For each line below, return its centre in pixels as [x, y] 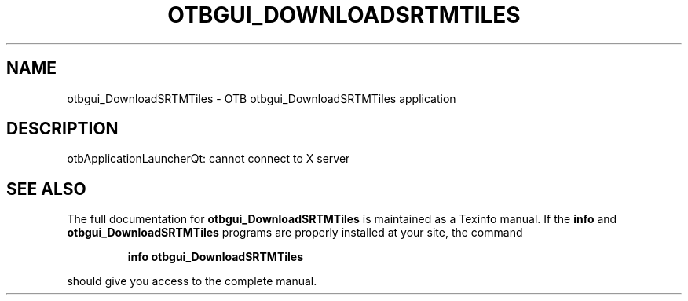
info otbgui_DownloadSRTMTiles [215, 257]
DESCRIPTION [62, 129]
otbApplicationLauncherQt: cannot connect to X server [209, 159]
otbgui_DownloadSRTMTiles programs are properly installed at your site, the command [295, 233]
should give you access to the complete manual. [192, 281]
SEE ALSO [46, 189]
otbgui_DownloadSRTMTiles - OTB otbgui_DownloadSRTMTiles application [262, 98]
